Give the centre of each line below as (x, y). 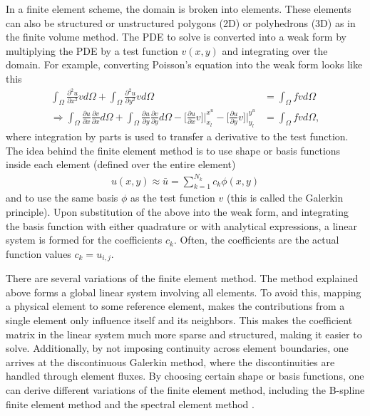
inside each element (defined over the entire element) (121, 164)
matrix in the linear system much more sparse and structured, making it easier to (184, 334)
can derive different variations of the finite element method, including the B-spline (185, 389)
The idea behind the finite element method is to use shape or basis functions (173, 150)
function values (38, 253)
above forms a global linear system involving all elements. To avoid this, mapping (184, 292)
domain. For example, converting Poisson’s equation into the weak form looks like (184, 64)
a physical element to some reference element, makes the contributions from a (175, 306)
